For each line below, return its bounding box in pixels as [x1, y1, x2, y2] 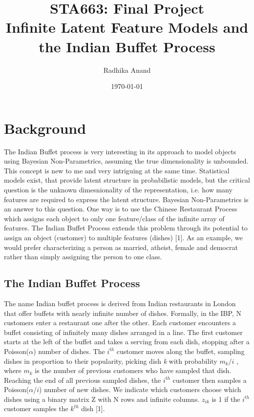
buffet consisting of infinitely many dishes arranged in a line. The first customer [4, 327, 243, 337]
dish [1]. [81, 403, 105, 414]
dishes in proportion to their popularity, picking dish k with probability [4, 355, 217, 366]
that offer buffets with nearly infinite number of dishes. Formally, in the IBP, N [4, 308, 241, 318]
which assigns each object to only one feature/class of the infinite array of [4, 213, 225, 223]
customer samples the [4, 403, 68, 414]
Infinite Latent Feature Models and [5, 17, 249, 37]
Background [4, 118, 86, 138]
